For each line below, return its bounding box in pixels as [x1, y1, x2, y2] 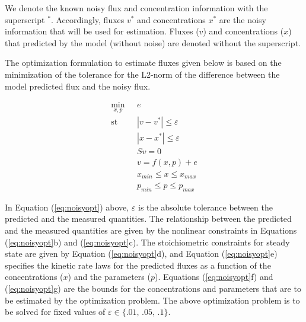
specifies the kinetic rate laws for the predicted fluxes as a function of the [5, 259, 271, 271]
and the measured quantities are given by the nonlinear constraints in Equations [5, 224, 297, 237]
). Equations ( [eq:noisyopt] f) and [154, 270, 273, 283]
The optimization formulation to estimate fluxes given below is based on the [5, 56, 282, 69]
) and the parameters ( [68, 270, 151, 283]
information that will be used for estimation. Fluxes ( [5, 25, 199, 37]
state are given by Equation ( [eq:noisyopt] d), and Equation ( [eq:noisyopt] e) [5, 247, 278, 260]
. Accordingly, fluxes [50, 13, 125, 25]
